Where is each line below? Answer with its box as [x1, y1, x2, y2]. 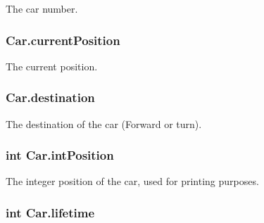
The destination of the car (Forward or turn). [6, 116, 202, 131]
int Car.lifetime [6, 203, 95, 221]
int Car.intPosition [6, 146, 114, 164]
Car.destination [6, 89, 95, 106]
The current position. [6, 58, 98, 73]
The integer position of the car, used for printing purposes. [6, 174, 259, 189]
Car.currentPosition [6, 31, 120, 49]
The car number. [6, 1, 78, 15]
